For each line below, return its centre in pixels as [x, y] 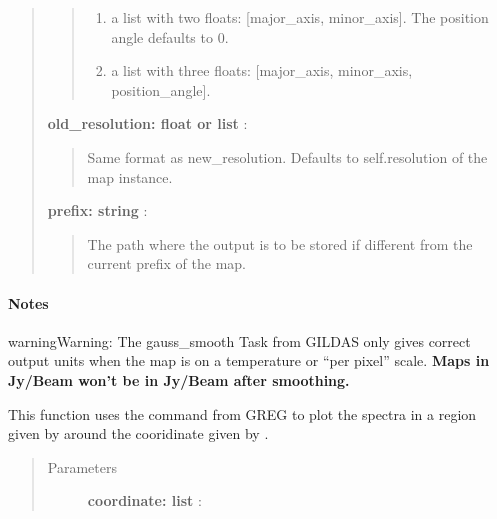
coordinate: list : [144, 500]
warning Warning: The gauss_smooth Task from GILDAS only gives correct [239, 340]
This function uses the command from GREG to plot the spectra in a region [242, 413]
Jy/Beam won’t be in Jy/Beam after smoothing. [179, 379]
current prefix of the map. [167, 263]
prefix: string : [97, 210]
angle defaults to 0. [170, 36]
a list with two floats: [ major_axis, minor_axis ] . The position [300, 17]
